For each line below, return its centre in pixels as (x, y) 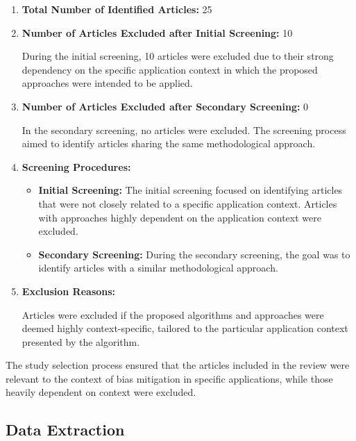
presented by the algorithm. (81, 341)
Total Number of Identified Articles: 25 (117, 9)
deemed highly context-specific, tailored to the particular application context (185, 328)
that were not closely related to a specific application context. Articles (188, 203)
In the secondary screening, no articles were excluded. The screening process (184, 130)
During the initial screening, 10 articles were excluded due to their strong (178, 56)
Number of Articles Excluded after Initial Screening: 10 (157, 32)
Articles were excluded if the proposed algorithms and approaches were (173, 314)
